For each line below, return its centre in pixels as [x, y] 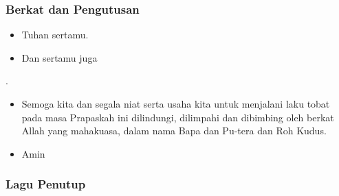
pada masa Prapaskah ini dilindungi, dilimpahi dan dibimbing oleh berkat [178, 117]
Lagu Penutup [46, 184]
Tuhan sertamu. [55, 35]
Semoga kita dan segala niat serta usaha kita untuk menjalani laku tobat [176, 103]
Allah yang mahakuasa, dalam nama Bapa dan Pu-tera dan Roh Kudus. [174, 131]
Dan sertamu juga [59, 57]
